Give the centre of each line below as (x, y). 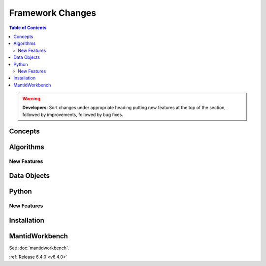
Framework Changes (53, 13)
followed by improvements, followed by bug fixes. (73, 114)
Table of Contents (28, 28)
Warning (31, 99)
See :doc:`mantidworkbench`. (39, 248)
